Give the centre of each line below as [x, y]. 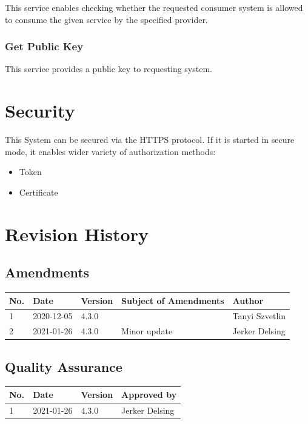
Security [40, 111]
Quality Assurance [64, 366]
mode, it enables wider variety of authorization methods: [110, 151]
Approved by [149, 395]
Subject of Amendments [173, 300]
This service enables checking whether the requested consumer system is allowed [154, 7]
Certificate [38, 192]
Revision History [77, 234]
